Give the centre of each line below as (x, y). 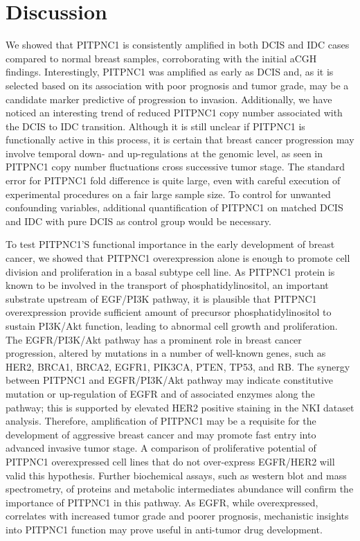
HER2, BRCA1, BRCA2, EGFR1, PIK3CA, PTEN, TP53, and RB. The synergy (178, 366)
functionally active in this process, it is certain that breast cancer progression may (180, 140)
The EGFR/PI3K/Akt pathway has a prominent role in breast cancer (154, 339)
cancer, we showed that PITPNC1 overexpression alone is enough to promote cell (178, 258)
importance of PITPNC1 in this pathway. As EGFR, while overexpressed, (162, 502)
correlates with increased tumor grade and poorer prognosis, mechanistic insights (177, 516)
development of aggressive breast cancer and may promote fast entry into (161, 434)
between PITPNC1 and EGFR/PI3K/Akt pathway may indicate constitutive (170, 380)
